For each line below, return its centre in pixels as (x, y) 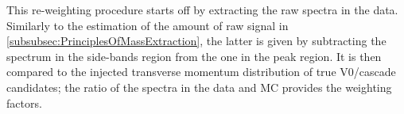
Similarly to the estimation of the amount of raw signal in (148, 25)
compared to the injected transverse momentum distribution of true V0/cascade (201, 72)
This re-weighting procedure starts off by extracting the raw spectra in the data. (202, 9)
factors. (24, 103)
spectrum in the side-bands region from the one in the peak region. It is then (194, 56)
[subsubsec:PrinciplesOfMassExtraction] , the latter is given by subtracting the (196, 41)
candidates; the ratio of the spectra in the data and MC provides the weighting (199, 87)
